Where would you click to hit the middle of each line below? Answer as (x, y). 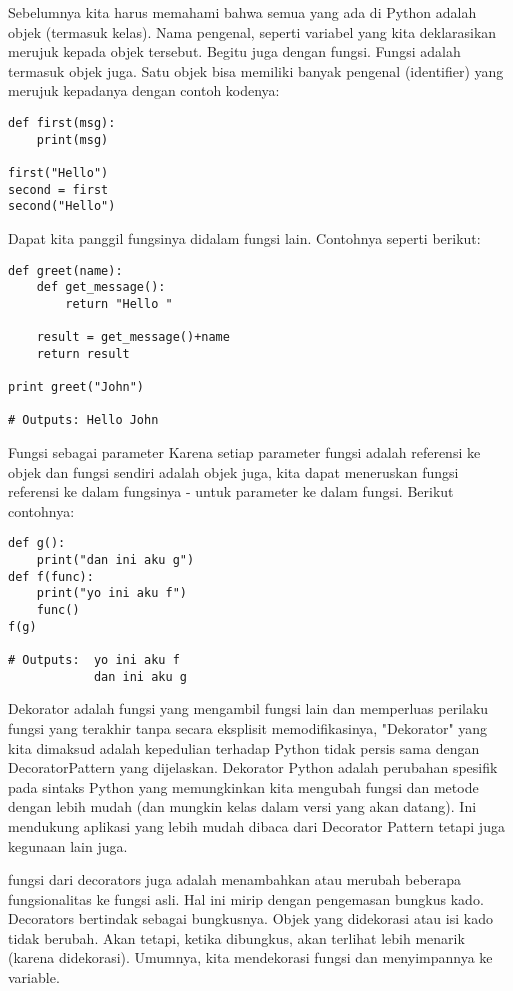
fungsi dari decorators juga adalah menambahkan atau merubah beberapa (235, 879)
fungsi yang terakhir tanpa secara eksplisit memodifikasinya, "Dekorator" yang (248, 727)
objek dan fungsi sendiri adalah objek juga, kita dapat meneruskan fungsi (233, 471)
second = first (58, 189)
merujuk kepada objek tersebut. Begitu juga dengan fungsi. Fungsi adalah (234, 51)
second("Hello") (62, 206)
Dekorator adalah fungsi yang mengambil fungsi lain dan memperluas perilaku (248, 708)
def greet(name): (65, 270)
